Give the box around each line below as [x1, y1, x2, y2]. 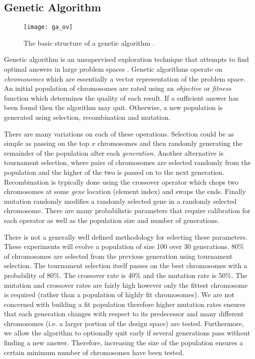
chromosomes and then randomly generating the [98, 138, 243, 148]
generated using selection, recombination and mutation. [4, 112, 171, 122]
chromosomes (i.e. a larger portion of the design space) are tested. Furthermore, [4, 318, 244, 328]
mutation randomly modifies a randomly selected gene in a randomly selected [4, 195, 237, 206]
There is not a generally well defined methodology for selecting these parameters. [4, 231, 248, 242]
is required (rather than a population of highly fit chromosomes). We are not [4, 289, 234, 300]
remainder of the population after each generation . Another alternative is [4, 147, 224, 158]
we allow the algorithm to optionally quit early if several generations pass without [4, 328, 251, 338]
